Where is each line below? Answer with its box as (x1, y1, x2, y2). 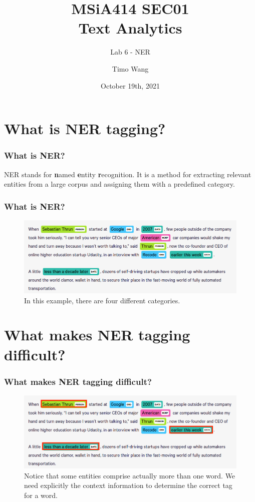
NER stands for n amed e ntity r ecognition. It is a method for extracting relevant (4, 169, 251, 179)
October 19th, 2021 (101, 80, 160, 91)
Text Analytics (78, 18, 182, 38)
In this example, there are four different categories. (24, 295, 180, 305)
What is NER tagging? (4, 118, 166, 139)
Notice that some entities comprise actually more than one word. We (24, 470, 235, 480)
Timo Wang (112, 63, 149, 74)
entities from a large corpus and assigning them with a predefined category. (4, 179, 235, 189)
